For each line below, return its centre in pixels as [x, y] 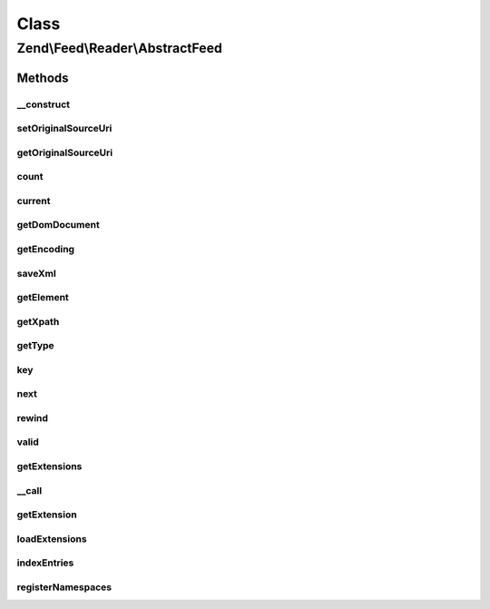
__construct [44, 104]
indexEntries [45, 563]
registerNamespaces [64, 587]
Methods [43, 78]
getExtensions [49, 467]
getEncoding [46, 249]
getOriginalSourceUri [65, 152]
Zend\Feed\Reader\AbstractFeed [119, 48]
